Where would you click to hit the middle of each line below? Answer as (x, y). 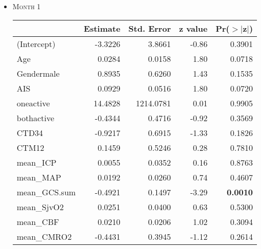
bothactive (35, 118)
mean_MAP (39, 177)
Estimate (102, 28)
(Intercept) (36, 43)
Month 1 (27, 6)
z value (193, 28)
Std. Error (150, 28)
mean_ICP (37, 162)
